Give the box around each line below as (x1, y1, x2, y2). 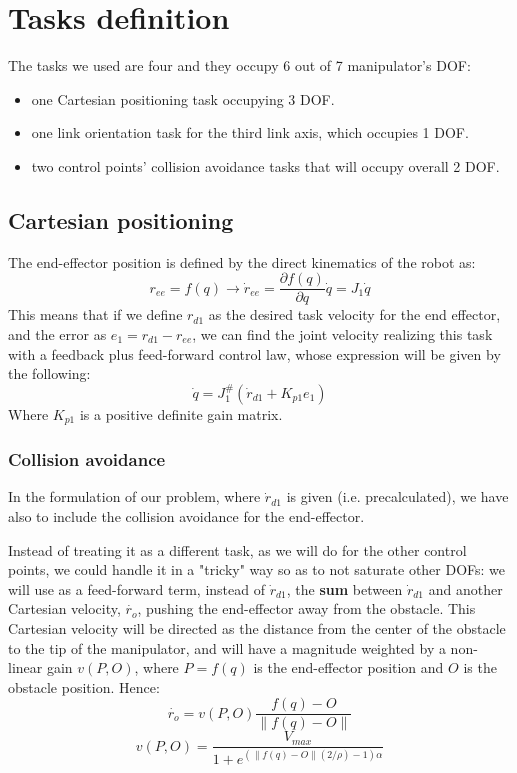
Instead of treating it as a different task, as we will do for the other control (8, 539, 467, 560)
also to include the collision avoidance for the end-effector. (8, 506, 365, 526)
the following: (8, 363, 91, 384)
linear (8, 657, 43, 678)
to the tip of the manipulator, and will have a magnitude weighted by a (8, 637, 446, 658)
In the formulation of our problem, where (8, 486, 261, 507)
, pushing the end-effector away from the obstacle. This (137, 598, 476, 619)
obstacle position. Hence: (8, 676, 160, 697)
